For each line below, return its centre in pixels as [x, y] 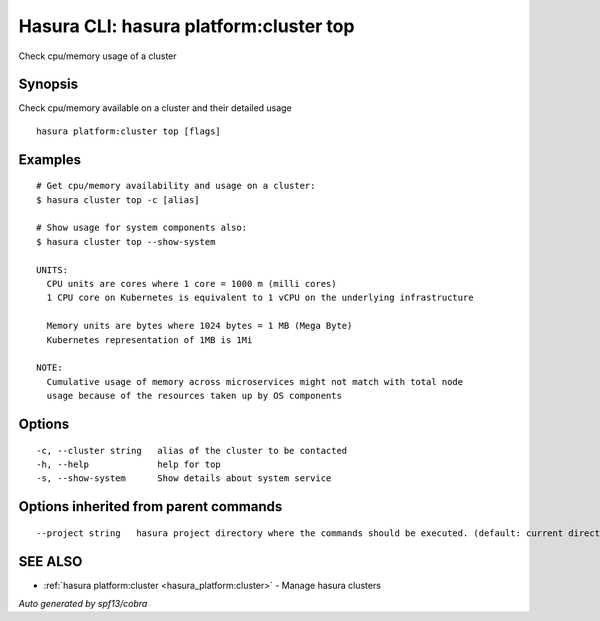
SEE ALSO [50, 561]
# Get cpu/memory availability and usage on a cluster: [176, 186]
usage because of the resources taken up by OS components [194, 396]
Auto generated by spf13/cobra [83, 603]
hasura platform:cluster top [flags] [129, 131]
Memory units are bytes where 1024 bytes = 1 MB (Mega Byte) [199, 326]
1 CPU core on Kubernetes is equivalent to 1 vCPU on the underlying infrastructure [260, 298]
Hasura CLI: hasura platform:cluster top [186, 26]
